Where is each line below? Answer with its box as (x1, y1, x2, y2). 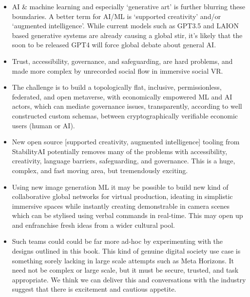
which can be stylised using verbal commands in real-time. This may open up (12, 210, 243, 220)
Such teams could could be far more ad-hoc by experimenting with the (12, 236, 223, 246)
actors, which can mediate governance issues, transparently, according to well (12, 101, 242, 111)
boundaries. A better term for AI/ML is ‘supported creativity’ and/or (12, 11, 221, 21)
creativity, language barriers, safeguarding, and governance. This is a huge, (12, 156, 235, 166)
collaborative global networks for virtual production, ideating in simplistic (12, 191, 233, 201)
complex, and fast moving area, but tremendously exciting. (12, 165, 188, 175)
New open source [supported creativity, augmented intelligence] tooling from (12, 137, 240, 147)
